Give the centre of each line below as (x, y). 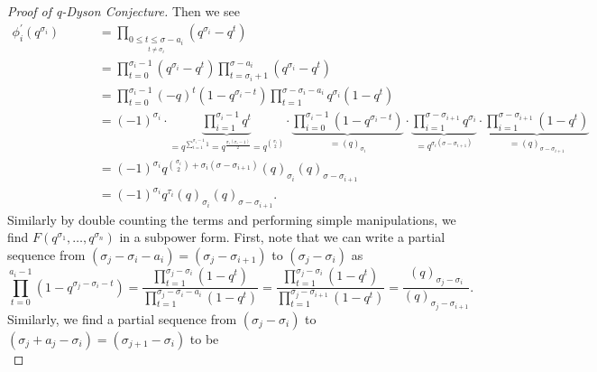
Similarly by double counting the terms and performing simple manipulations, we (232, 219)
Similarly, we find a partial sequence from (122, 318)
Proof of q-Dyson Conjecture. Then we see (124, 11)
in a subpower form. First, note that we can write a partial (282, 237)
